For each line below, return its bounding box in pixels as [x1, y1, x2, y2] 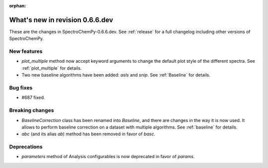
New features [9, 48, 43, 55]
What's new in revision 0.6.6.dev [9, 15, 114, 24]
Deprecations [9, 143, 43, 150]
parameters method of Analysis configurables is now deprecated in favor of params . [21, 154, 195, 160]
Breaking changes [9, 107, 54, 114]
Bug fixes [9, 84, 33, 91]
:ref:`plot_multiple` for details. [21, 65, 82, 71]
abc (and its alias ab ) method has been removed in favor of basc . [21, 131, 156, 137]
